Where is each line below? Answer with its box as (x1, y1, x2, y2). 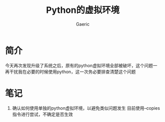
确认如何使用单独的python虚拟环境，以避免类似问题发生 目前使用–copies (12, 105, 160, 111)
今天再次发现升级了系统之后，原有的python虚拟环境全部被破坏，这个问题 (5, 62, 153, 68)
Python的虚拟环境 (46, 4, 120, 16)
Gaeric (76, 21, 90, 27)
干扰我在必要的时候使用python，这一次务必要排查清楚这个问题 (9, 69, 136, 75)
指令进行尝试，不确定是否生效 (12, 111, 73, 117)
